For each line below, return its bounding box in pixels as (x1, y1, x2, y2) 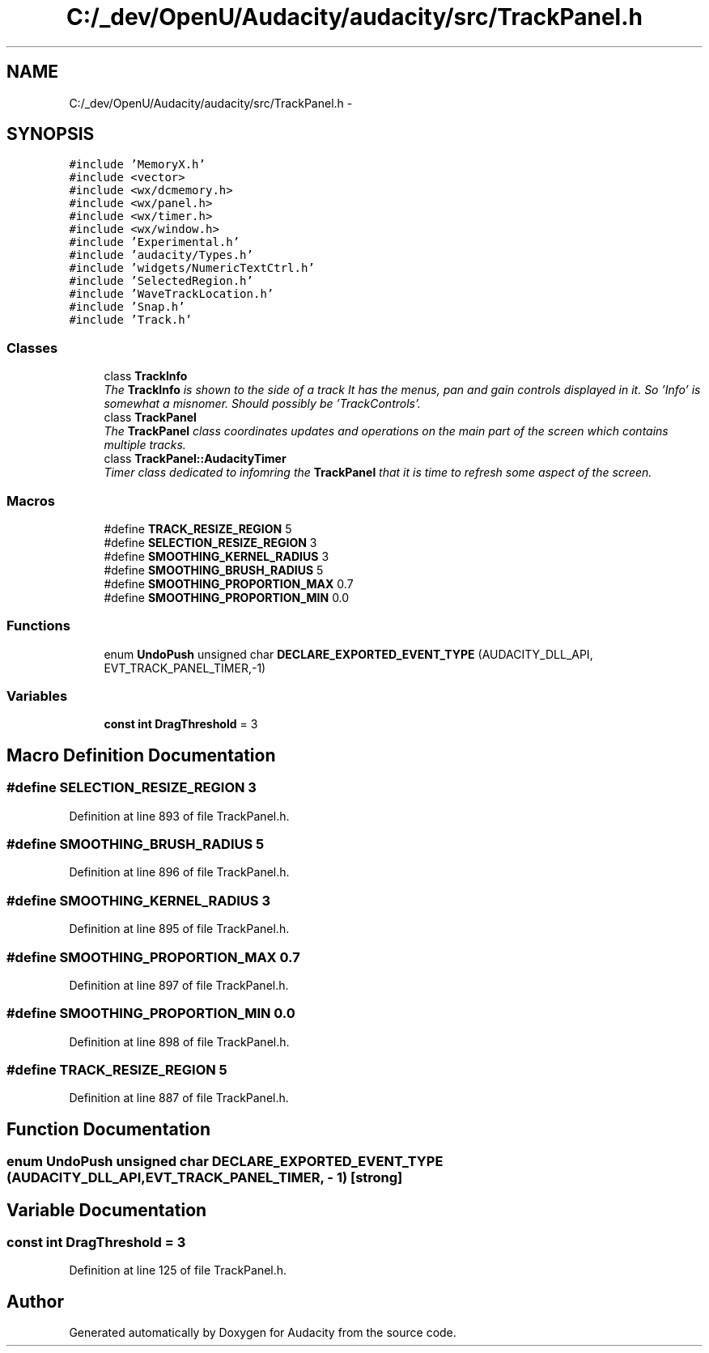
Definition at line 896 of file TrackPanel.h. (69, 865, 290, 880)
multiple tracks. (104, 438, 186, 452)
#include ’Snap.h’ (69, 300, 185, 314)
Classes (6, 339, 58, 356)
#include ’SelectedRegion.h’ (69, 274, 253, 288)
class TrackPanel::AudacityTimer (104, 452, 287, 466)
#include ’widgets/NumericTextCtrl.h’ (69, 261, 315, 275)
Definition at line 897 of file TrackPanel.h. (69, 978, 289, 992)
